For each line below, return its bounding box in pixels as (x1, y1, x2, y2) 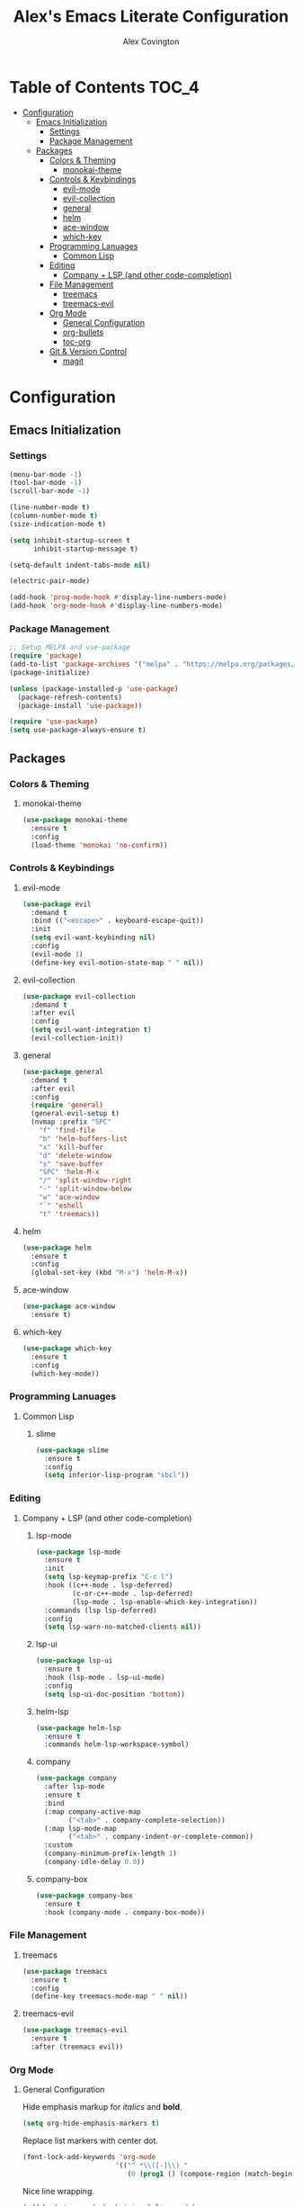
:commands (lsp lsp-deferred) (43, 1606, 157, 1615)
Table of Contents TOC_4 (9, 76, 200, 97)
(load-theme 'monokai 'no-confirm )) (31, 840, 168, 849)
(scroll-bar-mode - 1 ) (9, 487, 91, 496)
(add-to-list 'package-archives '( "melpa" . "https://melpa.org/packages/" (9, 659, 299, 669)
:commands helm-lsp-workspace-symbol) (43, 1740, 190, 1749)
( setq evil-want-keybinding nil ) (31, 933, 156, 942)
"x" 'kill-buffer (39, 1143, 103, 1152)
